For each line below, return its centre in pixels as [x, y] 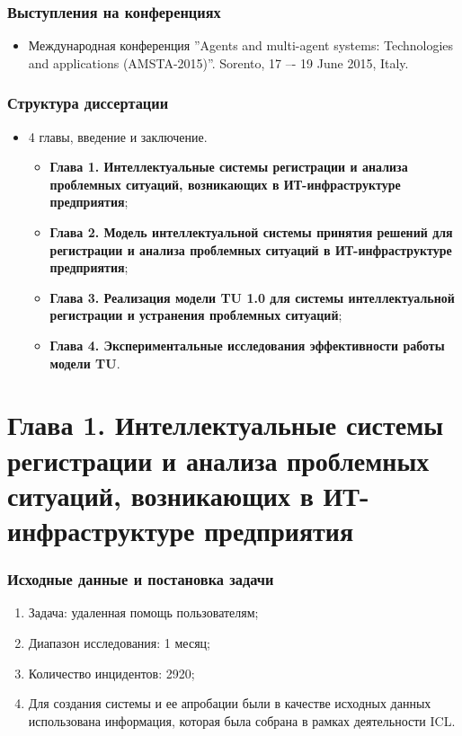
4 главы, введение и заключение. [118, 136]
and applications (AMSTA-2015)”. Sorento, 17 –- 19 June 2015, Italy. [218, 62]
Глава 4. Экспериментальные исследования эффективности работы [247, 345]
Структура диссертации [88, 103]
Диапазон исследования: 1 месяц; [119, 642]
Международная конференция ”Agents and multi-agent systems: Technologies [241, 45]
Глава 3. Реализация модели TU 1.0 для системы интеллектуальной [252, 297]
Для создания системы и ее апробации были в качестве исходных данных [230, 703]
